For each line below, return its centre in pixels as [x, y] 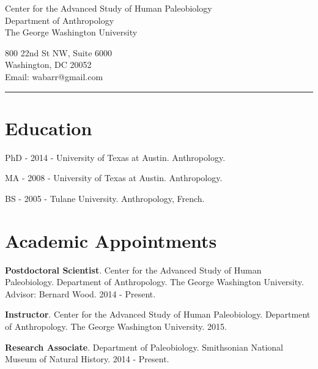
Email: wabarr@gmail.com [54, 76]
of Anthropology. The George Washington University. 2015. [116, 326]
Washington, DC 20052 [48, 65]
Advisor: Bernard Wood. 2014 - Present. [80, 293]
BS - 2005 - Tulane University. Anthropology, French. [105, 198]
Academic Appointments [111, 240]
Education [49, 128]
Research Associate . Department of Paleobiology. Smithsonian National [144, 347]
